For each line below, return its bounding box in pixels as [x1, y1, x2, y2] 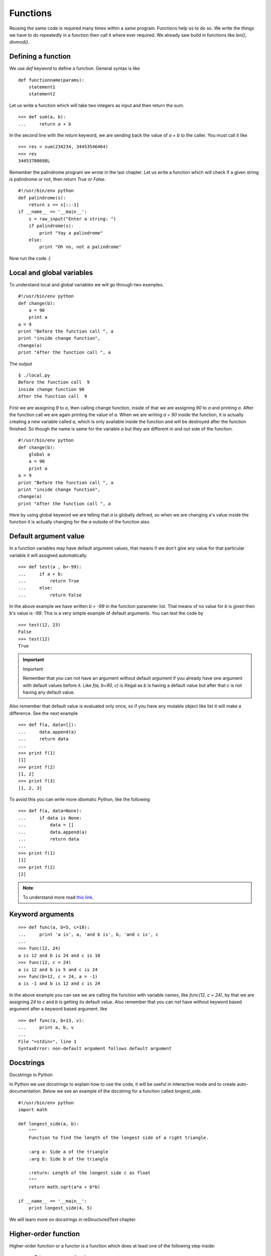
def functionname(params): [18, 77, 85, 83]
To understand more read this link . [23, 894, 94, 900]
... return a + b [18, 121, 71, 127]
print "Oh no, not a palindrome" [39, 244, 121, 250]
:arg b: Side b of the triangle [28, 1156, 108, 1162]
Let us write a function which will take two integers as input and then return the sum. [9, 102, 184, 108]
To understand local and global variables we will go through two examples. [9, 281, 164, 287]
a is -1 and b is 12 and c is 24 [18, 981, 100, 987]
